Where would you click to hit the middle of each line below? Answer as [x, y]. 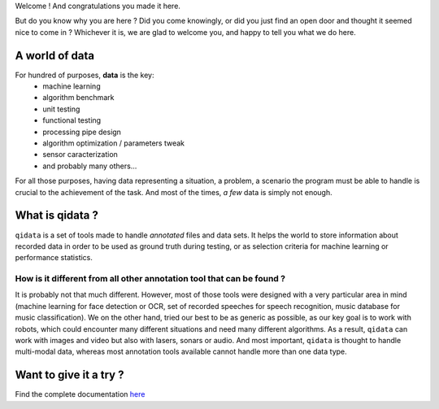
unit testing [61, 109]
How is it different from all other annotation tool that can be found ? [150, 279]
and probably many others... [90, 166]
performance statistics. [54, 258]
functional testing [72, 120]
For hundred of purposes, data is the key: [85, 75]
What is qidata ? [57, 215]
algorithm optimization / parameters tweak [113, 143]
